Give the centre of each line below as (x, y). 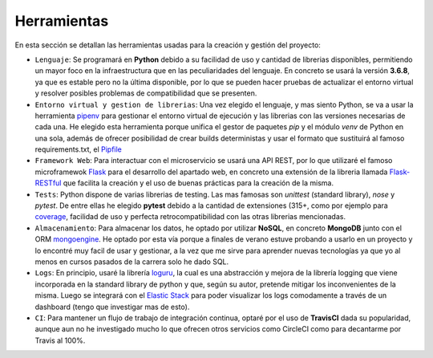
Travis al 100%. (60, 340)
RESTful (48, 183)
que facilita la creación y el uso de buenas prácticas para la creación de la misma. (198, 183)
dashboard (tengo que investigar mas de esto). (112, 307)
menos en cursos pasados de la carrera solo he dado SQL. (132, 262)
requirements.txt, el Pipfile (78, 149)
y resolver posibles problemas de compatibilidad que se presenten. (146, 93)
